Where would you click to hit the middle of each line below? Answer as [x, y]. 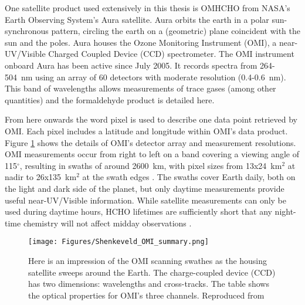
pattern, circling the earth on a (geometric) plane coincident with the [176, 31]
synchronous [27, 31]
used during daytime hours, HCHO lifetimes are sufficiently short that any [138, 211]
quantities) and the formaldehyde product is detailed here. [110, 99]
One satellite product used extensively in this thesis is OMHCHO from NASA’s [148, 8]
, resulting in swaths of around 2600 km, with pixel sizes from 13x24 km [151, 165]
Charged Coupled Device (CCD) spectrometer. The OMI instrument [171, 54]
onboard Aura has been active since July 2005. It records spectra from [131, 65]
